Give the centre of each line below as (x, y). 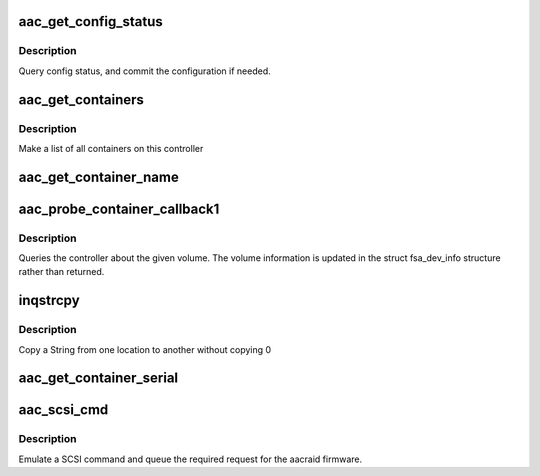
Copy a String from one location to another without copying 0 (145, 349)
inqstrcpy (49, 300)
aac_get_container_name (98, 176)
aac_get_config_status (91, 21)
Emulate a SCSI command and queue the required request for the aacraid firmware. (190, 459)
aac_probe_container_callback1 (119, 208)
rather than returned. (61, 272)
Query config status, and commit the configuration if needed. (144, 71)
